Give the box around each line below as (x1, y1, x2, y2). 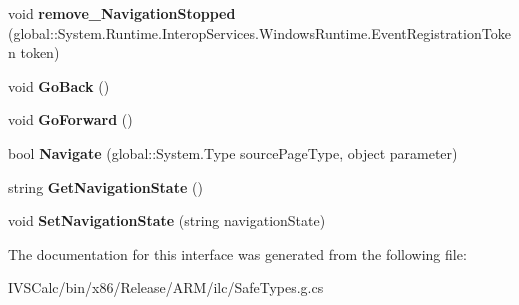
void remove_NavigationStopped (8, 3, 236, 23)
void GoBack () (8, 75, 110, 96)
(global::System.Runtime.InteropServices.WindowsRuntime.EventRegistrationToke (8, 22, 511, 43)
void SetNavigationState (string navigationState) (8, 210, 326, 231)
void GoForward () (8, 109, 133, 130)
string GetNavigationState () (8, 176, 203, 197)
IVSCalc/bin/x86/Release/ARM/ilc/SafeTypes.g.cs (8, 277, 324, 298)
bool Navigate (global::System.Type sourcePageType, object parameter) (8, 142, 458, 163)
